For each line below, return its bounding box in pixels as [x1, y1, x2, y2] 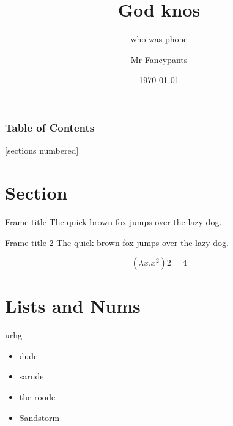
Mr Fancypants [130, 53, 188, 65]
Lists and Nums [5, 293, 141, 318]
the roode [19, 390, 56, 403]
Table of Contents [5, 119, 95, 135]
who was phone [130, 32, 188, 45]
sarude [19, 370, 44, 383]
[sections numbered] [5, 144, 79, 157]
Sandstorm [19, 411, 60, 424]
